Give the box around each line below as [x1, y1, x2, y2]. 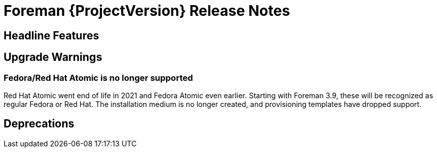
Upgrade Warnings [4, 51, 102, 64]
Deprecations [4, 117, 75, 131]
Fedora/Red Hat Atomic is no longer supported [4, 72, 193, 83]
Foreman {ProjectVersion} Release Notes [4, 2, 290, 19]
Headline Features [4, 29, 99, 42]
